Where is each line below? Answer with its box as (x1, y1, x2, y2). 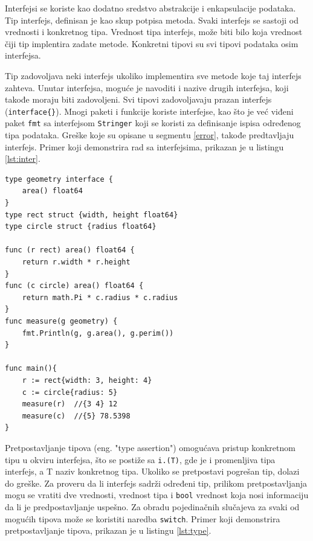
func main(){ (5, 364, 57, 373)
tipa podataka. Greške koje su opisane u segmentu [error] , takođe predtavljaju (5, 129, 294, 141)
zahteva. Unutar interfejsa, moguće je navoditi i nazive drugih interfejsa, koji (5, 81, 289, 94)
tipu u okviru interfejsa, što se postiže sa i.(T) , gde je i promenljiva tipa (5, 453, 276, 466)
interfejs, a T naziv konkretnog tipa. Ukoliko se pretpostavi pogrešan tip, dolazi (5, 465, 300, 478)
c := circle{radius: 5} (22, 388, 118, 397)
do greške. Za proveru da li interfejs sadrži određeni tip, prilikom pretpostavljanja (5, 476, 308, 489)
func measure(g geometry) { (5, 316, 118, 325)
